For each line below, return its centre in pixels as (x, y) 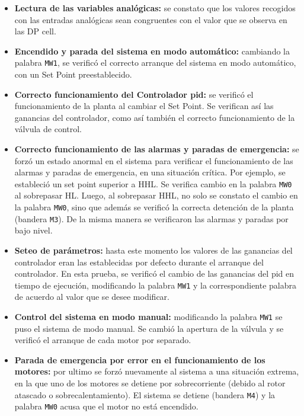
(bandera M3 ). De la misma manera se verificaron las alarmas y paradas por (151, 218)
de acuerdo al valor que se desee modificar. (92, 297)
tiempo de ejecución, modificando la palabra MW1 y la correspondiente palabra (156, 285)
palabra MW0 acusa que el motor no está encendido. (106, 406)
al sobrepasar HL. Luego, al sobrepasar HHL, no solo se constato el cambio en (156, 195)
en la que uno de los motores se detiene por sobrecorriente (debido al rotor (150, 383)
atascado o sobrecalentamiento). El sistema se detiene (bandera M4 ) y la (145, 394)
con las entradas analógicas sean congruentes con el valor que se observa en (151, 19)
